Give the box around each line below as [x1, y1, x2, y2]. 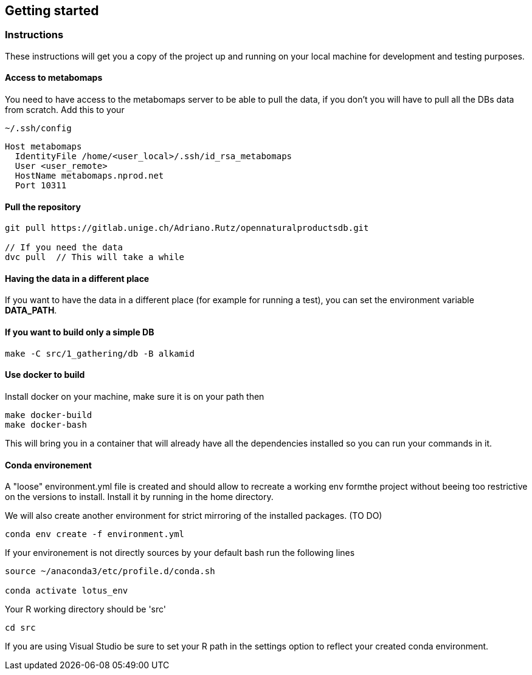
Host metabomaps [5, 142, 82, 152]
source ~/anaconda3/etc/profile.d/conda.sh [5, 566, 215, 577]
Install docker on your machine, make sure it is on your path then [5, 391, 264, 402]
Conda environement [5, 459, 92, 470]
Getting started [5, 3, 99, 18]
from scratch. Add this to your [5, 105, 125, 115]
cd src [5, 623, 36, 633]
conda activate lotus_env [5, 586, 128, 596]
